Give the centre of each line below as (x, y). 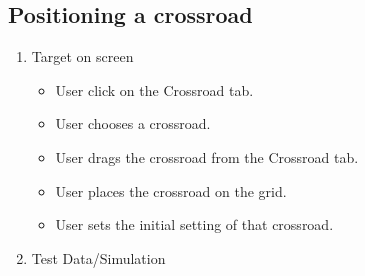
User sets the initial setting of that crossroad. (194, 224)
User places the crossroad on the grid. (171, 190)
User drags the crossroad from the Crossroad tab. (207, 156)
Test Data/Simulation (98, 257)
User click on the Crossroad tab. (154, 89)
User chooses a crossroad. (133, 123)
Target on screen (82, 56)
